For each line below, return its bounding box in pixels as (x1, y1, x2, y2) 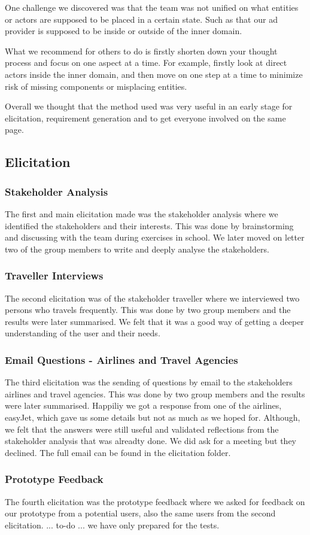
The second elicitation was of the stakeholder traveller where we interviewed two (5, 291, 300, 304)
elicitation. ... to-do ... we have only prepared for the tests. (5, 518, 220, 531)
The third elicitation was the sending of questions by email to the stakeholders (5, 376, 293, 388)
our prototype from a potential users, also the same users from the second (5, 507, 276, 519)
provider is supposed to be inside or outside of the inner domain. (5, 25, 242, 37)
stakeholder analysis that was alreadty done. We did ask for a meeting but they (5, 434, 297, 447)
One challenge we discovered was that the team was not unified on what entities (5, 1, 299, 13)
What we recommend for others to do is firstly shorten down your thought (5, 44, 278, 57)
